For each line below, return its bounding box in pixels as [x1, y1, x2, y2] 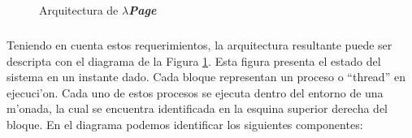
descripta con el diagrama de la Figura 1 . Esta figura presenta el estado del [7, 52, 381, 69]
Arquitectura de [39, 2, 119, 18]
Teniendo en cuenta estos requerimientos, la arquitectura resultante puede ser [7, 36, 392, 53]
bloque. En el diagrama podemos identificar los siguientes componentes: [7, 115, 363, 132]
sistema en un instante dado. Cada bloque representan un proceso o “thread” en [7, 68, 405, 85]
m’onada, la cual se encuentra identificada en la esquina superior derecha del [7, 100, 388, 117]
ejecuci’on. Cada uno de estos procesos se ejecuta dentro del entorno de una [7, 84, 384, 101]
